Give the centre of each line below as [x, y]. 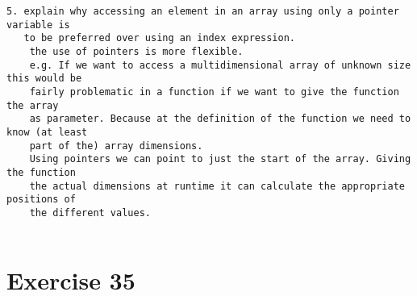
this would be [44, 79]
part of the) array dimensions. [116, 146]
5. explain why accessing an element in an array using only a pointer [203, 11]
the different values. [90, 213]
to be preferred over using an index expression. [159, 38]
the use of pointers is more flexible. [136, 51]
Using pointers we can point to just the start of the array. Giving [220, 159]
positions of [41, 200]
